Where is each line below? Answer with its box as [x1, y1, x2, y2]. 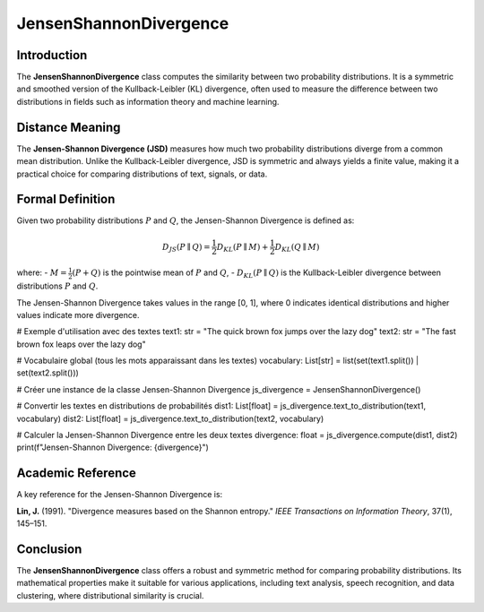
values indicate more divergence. [16, 309, 140, 320]
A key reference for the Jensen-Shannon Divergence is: [16, 489, 223, 500]
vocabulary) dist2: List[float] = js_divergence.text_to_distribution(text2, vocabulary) [16, 413, 324, 424]
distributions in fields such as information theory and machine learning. [16, 96, 280, 107]
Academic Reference [16, 466, 136, 481]
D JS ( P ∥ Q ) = [161, 242, 211, 254]
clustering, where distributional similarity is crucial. [16, 590, 204, 600]
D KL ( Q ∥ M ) [274, 242, 320, 254]
